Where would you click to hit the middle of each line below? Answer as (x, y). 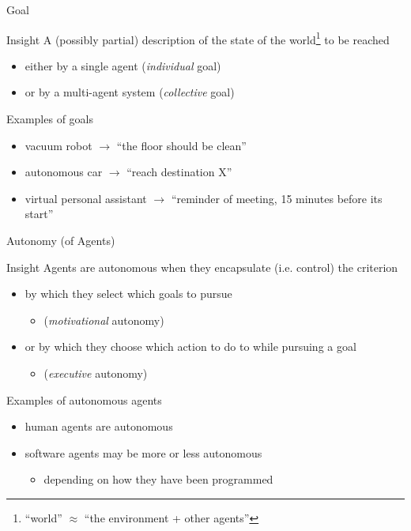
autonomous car (64, 172)
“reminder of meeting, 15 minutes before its (277, 198)
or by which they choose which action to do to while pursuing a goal (190, 346)
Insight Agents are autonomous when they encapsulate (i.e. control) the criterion (202, 267)
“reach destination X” (179, 172)
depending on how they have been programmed (158, 479)
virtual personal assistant (86, 198)
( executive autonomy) (96, 373)
